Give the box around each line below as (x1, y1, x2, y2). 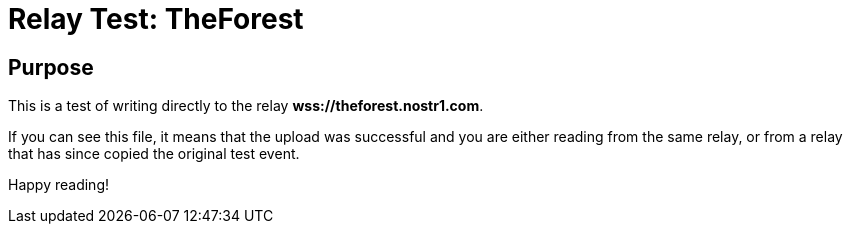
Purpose (8, 54, 94, 80)
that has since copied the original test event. (8, 145, 300, 163)
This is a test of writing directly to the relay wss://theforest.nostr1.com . (8, 97, 484, 115)
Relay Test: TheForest (8, 2, 304, 36)
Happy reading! (8, 176, 109, 194)
